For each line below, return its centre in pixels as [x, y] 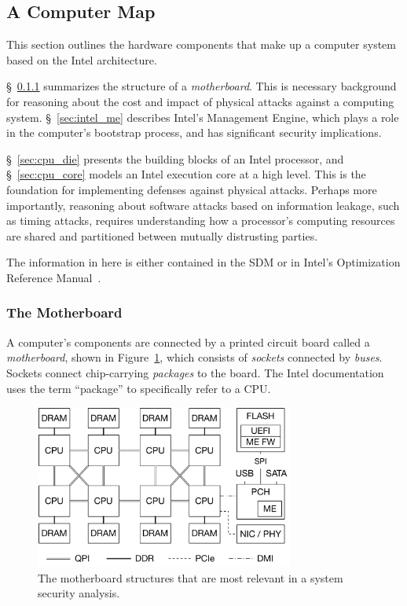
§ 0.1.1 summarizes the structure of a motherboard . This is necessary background [202, 86]
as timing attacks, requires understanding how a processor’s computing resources [201, 220]
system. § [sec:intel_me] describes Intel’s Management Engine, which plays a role [203, 117]
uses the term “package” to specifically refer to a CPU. [139, 388]
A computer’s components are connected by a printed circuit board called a [188, 342]
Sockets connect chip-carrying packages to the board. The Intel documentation [195, 372]
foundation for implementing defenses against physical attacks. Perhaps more [192, 189]
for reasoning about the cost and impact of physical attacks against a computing [200, 101]
